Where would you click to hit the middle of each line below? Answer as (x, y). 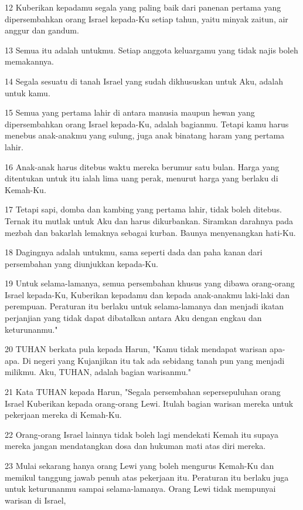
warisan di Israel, (35, 500)
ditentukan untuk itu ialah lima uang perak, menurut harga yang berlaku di (142, 178)
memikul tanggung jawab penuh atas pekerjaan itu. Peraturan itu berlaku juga (147, 477)
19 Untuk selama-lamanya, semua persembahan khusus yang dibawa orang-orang (150, 283)
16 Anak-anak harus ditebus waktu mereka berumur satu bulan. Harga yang (142, 166)
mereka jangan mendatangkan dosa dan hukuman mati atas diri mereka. (135, 446)
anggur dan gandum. (42, 30)
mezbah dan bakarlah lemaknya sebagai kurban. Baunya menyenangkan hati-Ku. (150, 232)
